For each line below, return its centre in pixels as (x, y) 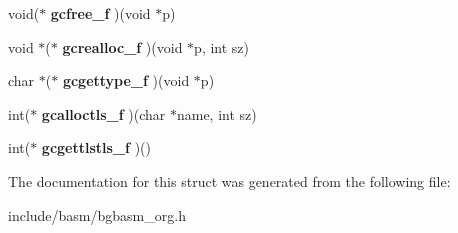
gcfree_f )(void (100, 13)
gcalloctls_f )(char (103, 113)
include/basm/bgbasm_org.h (97, 214)
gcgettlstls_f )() (96, 147)
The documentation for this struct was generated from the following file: (229, 180)
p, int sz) (222, 46)
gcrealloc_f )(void (122, 46)
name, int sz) (216, 113)
